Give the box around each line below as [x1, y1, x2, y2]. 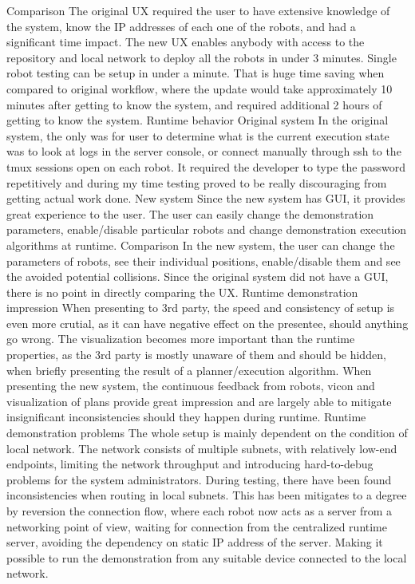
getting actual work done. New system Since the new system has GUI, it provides [6, 190, 405, 207]
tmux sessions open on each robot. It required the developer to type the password [6, 158, 405, 175]
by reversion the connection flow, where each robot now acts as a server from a [6, 503, 393, 519]
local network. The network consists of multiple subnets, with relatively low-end [6, 440, 397, 456]
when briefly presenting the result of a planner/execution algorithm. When [6, 361, 372, 378]
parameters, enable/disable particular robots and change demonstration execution [6, 221, 407, 238]
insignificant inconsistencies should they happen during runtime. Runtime [6, 408, 366, 425]
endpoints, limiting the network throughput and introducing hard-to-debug [6, 456, 373, 472]
